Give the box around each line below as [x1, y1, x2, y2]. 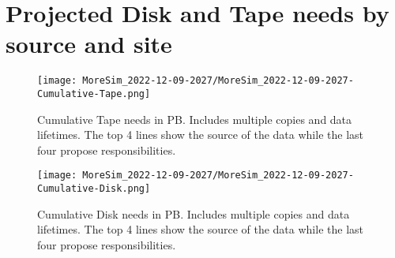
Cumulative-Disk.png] [37, 183, 151, 195]
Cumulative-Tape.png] [37, 88, 151, 99]
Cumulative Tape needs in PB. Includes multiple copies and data [37, 110, 352, 127]
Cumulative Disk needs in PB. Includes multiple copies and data [37, 205, 350, 222]
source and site [6, 28, 172, 60]
